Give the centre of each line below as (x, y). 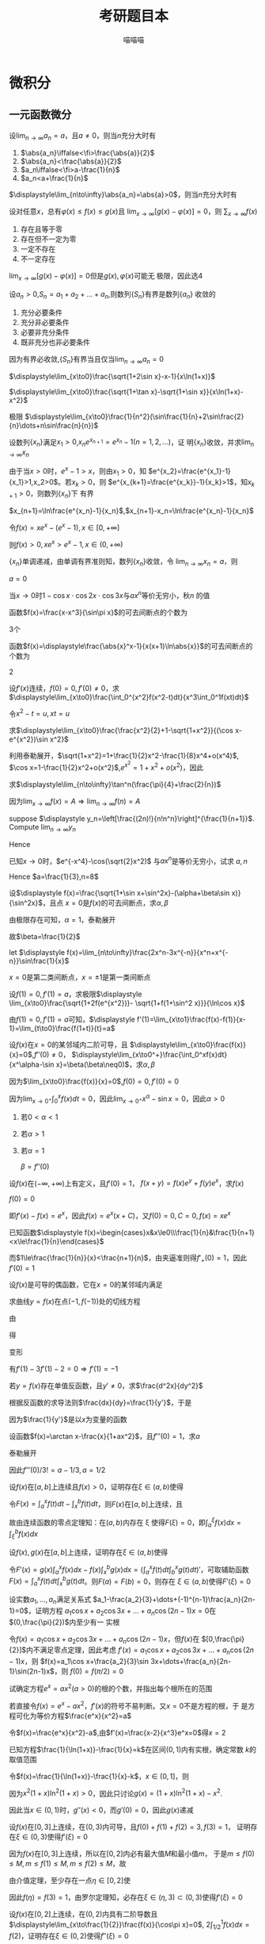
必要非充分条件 (45, 332)
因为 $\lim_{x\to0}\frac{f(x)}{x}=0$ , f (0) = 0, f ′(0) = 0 (94, 1081)
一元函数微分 (40, 115)
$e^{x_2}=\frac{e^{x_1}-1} (190, 471)
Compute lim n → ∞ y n (42, 828)
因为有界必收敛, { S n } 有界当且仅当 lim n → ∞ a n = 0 (87, 360)
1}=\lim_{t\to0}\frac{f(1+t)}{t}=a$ (62, 1029)
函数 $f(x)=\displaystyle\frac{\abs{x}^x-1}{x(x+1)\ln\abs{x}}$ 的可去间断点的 (131, 646)
